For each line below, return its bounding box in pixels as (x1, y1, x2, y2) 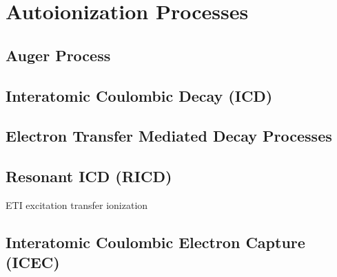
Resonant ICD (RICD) (6, 166, 172, 187)
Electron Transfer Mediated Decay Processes (6, 125, 332, 146)
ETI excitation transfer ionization (6, 197, 148, 212)
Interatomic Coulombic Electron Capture (6, 231, 305, 252)
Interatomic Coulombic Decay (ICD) (6, 85, 273, 106)
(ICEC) (6, 252, 60, 273)
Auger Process (6, 44, 111, 65)
